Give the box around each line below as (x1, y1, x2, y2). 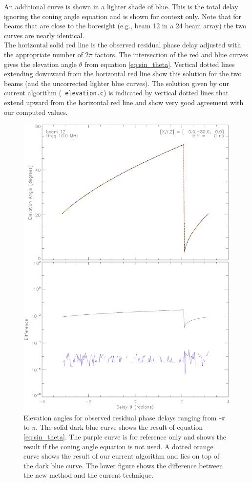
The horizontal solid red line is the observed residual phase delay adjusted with (4, 40, 241, 50)
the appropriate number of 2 (4, 49, 89, 59)
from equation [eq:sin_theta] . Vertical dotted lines (84, 59, 235, 69)
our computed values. (4, 107, 68, 117)
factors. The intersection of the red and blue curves (95, 49, 248, 59)
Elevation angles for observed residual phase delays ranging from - (23, 412, 221, 422)
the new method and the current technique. (23, 470, 154, 480)
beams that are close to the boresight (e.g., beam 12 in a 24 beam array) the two (4, 21, 247, 31)
